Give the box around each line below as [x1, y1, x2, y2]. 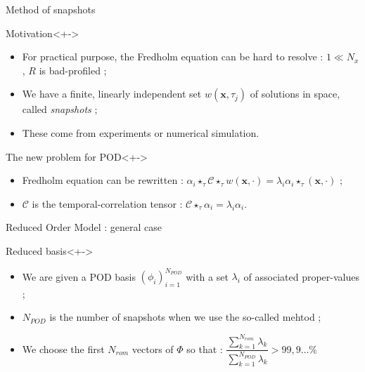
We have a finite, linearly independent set [22, 86, 202, 101]
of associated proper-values [243, 269, 359, 284]
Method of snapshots [6, 2, 96, 16]
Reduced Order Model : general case [6, 220, 162, 234]
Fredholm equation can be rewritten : [22, 173, 184, 187]
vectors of [132, 341, 174, 356]
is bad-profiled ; [39, 62, 107, 77]
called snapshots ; [22, 102, 98, 117]
